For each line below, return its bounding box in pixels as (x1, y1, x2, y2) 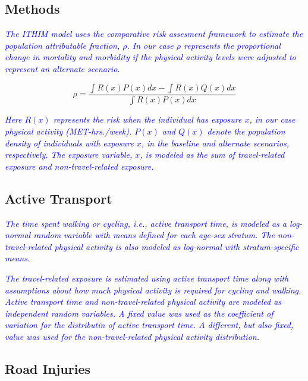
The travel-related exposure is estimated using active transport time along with (5, 272, 289, 284)
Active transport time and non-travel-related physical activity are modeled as (5, 295, 282, 308)
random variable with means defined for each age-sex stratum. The (33, 229, 275, 241)
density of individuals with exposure (5, 136, 134, 149)
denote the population (207, 125, 285, 138)
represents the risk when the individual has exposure (53, 113, 242, 126)
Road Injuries (5, 359, 91, 377)
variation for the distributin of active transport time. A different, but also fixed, (5, 318, 294, 331)
